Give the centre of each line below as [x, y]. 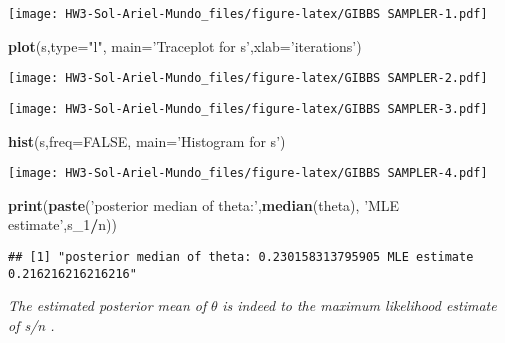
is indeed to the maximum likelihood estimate [359, 305]
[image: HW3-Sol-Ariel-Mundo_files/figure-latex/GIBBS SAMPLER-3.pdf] [248, 108]
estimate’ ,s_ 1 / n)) [62, 224]
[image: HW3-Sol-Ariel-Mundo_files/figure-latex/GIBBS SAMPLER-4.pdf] [248, 173]
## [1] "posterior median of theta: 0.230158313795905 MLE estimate [241, 257]
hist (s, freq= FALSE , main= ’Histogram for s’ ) [147, 140]
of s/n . [31, 324]
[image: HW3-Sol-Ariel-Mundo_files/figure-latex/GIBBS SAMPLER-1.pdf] [248, 14]
